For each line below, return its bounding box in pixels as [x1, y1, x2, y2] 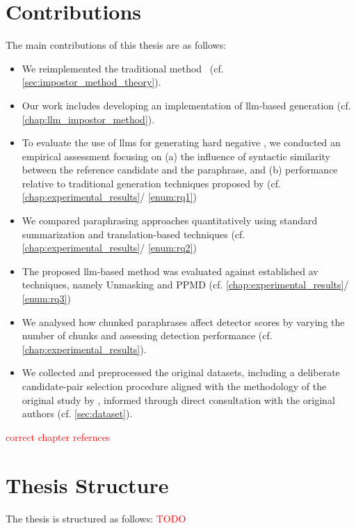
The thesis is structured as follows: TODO [6, 511, 186, 525]
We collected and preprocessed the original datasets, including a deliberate [22, 365, 340, 380]
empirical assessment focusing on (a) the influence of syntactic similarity [22, 148, 330, 163]
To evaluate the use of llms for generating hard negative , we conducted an [22, 135, 341, 150]
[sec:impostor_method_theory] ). [22, 75, 161, 89]
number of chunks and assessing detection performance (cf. [22, 328, 273, 343]
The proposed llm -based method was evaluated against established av [22, 263, 318, 278]
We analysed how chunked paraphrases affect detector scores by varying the [22, 314, 345, 329]
